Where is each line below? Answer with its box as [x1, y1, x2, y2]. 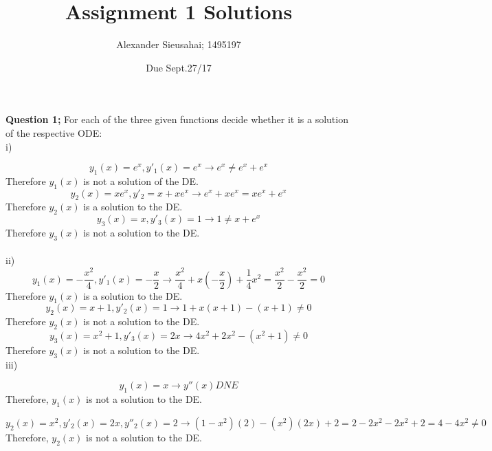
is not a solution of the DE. [83, 173, 199, 188]
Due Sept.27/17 [146, 60, 212, 74]
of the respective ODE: [5, 125, 102, 140]
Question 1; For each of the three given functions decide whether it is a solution [5, 112, 348, 126]
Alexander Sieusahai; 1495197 [116, 37, 241, 52]
